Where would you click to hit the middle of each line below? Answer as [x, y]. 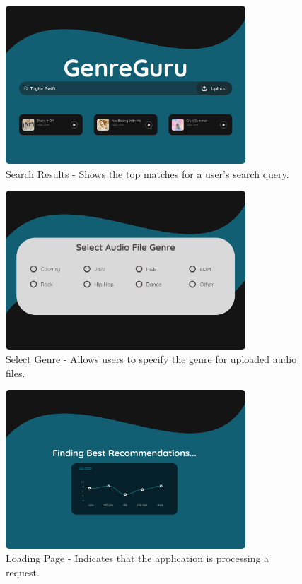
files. [16, 373]
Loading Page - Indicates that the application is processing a [138, 558]
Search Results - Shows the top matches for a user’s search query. [147, 173]
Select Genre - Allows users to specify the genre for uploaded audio [151, 359]
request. [23, 572]
